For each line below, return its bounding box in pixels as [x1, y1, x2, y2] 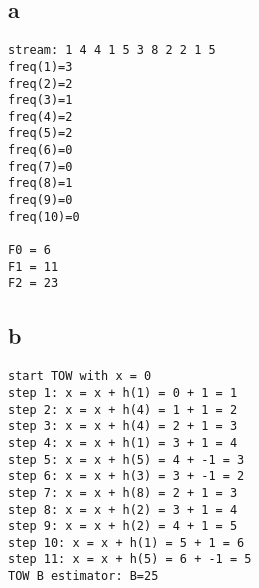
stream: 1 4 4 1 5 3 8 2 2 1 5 [8, 43, 216, 58]
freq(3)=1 [8, 93, 73, 108]
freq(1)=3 [8, 59, 73, 74]
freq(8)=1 [8, 176, 73, 191]
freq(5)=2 [8, 126, 73, 141]
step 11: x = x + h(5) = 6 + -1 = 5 [8, 552, 252, 567]
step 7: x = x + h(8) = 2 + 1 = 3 [8, 485, 238, 500]
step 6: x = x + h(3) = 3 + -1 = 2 [8, 469, 245, 484]
